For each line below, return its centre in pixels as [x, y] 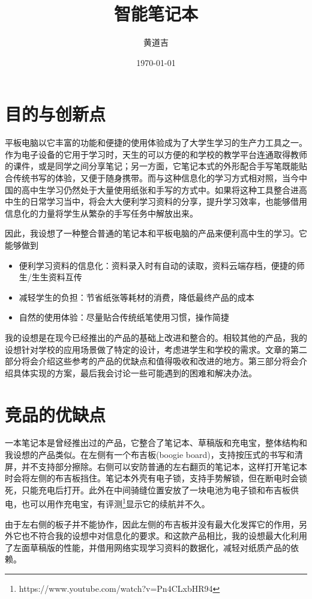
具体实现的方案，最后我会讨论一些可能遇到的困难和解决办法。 [135, 372]
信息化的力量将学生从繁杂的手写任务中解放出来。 [101, 213]
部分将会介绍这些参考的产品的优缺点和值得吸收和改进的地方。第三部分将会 [152, 361]
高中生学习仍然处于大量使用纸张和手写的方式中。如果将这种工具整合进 [160, 189]
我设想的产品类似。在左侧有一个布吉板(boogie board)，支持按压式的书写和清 [154, 455]
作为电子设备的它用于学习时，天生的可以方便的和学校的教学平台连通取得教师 [156, 154]
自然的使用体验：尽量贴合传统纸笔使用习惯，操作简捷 [124, 317]
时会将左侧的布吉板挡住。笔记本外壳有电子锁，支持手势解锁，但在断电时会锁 [156, 478]
